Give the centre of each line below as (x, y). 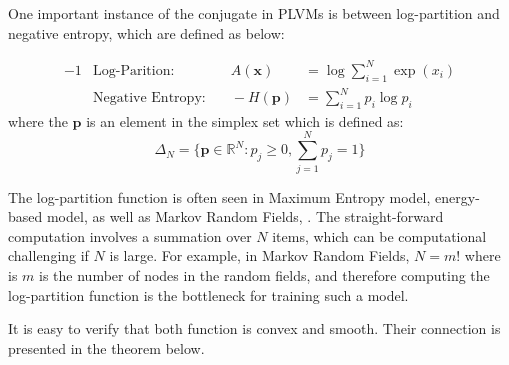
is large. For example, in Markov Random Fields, (259, 255)
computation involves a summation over (130, 235)
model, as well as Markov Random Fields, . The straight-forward (245, 216)
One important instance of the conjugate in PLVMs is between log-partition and (254, 13)
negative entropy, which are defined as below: (146, 32)
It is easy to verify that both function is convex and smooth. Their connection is (254, 328)
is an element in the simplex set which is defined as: (245, 120)
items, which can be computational (379, 235)
